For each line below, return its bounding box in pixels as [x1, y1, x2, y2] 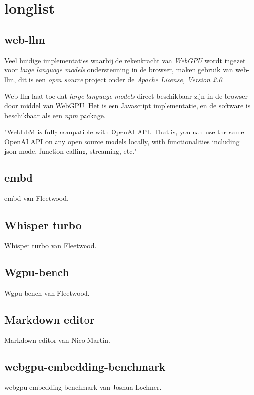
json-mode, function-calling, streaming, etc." [4, 146, 137, 156]
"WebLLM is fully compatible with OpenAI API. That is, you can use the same [4, 127, 244, 137]
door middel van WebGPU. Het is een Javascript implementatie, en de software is [4, 100, 251, 110]
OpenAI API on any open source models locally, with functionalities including [4, 136, 240, 146]
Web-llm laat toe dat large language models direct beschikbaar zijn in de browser [4, 91, 248, 101]
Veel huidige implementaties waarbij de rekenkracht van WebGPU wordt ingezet [4, 55, 246, 65]
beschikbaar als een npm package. [4, 110, 106, 120]
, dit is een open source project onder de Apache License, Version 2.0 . [14, 74, 224, 84]
